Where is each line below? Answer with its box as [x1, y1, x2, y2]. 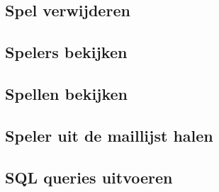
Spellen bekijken [5, 82, 128, 104]
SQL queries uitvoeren [5, 166, 173, 188]
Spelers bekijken [5, 41, 128, 63]
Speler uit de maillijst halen [5, 124, 213, 146]
